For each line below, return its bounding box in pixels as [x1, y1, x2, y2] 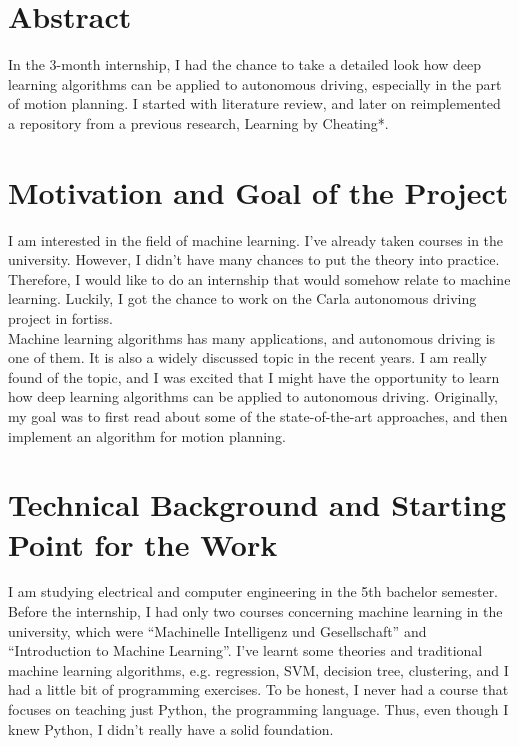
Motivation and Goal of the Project [8, 171, 509, 212]
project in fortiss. [8, 308, 113, 328]
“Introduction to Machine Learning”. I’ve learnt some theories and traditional [8, 640, 483, 661]
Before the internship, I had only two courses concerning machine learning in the [8, 601, 503, 622]
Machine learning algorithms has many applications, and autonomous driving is [8, 327, 496, 348]
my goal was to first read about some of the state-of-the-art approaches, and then [8, 405, 508, 426]
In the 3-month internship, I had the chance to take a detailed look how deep [8, 54, 481, 75]
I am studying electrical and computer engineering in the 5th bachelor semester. [8, 581, 499, 602]
